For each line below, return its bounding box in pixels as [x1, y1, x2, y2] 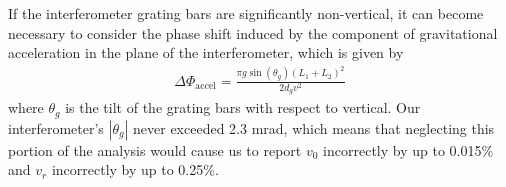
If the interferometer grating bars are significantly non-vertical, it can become [8, 3, 484, 23]
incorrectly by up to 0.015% [323, 139, 494, 160]
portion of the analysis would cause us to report [8, 139, 302, 160]
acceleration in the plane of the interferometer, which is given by [8, 42, 404, 63]
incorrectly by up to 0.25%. [51, 159, 219, 180]
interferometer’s [8, 117, 104, 138]
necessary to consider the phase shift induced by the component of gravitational [8, 22, 498, 43]
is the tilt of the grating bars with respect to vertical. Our [65, 97, 421, 118]
